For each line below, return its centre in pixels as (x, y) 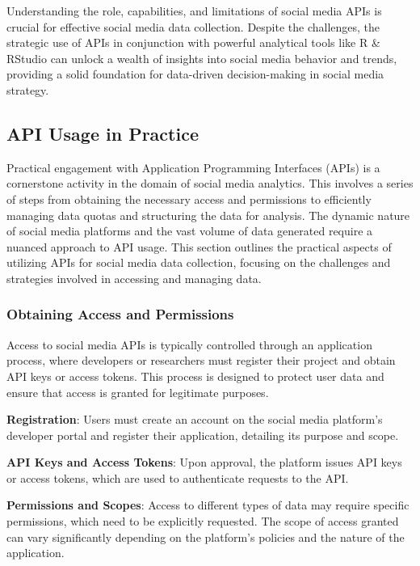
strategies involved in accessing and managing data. (134, 278)
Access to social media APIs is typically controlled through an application (189, 344)
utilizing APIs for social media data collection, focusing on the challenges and (199, 262)
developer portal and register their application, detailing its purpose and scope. (203, 435)
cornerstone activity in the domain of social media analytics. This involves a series (210, 183)
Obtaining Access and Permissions (120, 314)
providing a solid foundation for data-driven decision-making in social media (195, 74)
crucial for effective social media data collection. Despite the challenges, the (193, 26)
